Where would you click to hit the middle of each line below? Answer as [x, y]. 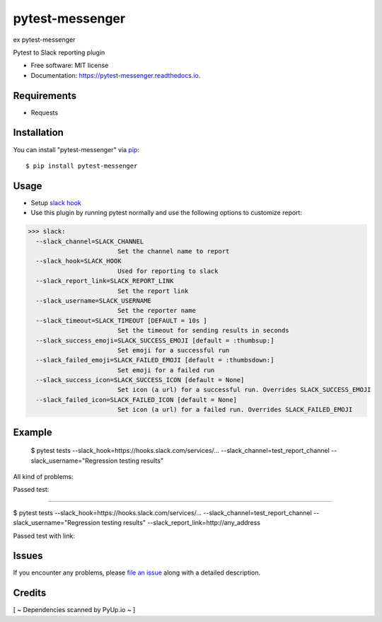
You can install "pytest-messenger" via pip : [76, 149]
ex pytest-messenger [44, 40]
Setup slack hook [56, 202]
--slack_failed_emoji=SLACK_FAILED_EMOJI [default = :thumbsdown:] [155, 360]
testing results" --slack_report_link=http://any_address [181, 523]
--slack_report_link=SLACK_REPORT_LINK [105, 281]
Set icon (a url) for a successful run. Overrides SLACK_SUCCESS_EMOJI [244, 390]
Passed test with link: [44, 536]
